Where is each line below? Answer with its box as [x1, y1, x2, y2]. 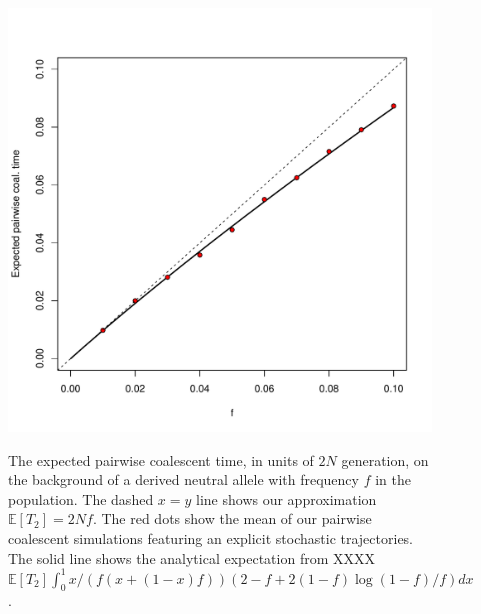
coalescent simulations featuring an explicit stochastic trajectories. [8, 527, 414, 548]
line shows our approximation [196, 488, 377, 509]
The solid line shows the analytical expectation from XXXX [8, 547, 375, 568]
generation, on [341, 449, 429, 470]
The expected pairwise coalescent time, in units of [8, 449, 314, 470]
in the [375, 469, 411, 490]
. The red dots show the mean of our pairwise [92, 508, 372, 529]
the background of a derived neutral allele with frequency [8, 469, 359, 490]
